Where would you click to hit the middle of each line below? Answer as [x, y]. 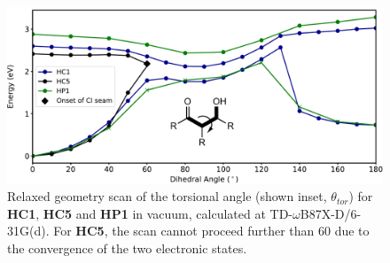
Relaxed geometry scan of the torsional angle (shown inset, [167, 196]
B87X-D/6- [331, 213]
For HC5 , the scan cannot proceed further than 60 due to [211, 231]
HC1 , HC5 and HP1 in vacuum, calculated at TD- [150, 213]
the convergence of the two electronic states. [127, 248]
